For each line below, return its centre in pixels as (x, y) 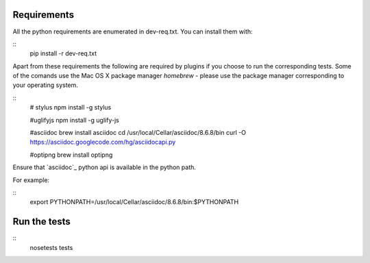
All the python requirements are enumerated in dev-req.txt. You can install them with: (133, 32)
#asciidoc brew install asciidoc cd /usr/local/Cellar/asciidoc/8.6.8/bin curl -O (138, 133)
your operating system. (46, 85)
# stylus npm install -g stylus (71, 108)
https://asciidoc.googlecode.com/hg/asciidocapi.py (103, 142)
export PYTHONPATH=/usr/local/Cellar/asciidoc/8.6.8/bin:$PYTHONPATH (134, 202)
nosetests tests (51, 247)
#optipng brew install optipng (71, 155)
